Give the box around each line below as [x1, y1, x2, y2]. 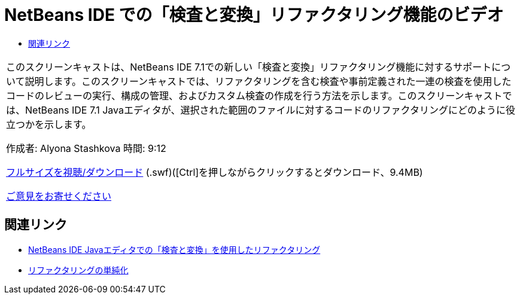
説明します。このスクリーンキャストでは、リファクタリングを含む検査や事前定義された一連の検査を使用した [25, 75, 512, 87]
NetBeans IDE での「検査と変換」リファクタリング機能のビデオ [4, 5, 504, 25]
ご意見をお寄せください [6, 190, 112, 202]
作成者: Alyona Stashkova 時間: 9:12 [6, 142, 166, 154]
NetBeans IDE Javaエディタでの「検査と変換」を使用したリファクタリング [28, 244, 321, 255]
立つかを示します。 [6, 118, 92, 130]
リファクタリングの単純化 [28, 264, 129, 275]
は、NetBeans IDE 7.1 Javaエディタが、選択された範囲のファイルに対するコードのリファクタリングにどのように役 [6, 103, 515, 116]
